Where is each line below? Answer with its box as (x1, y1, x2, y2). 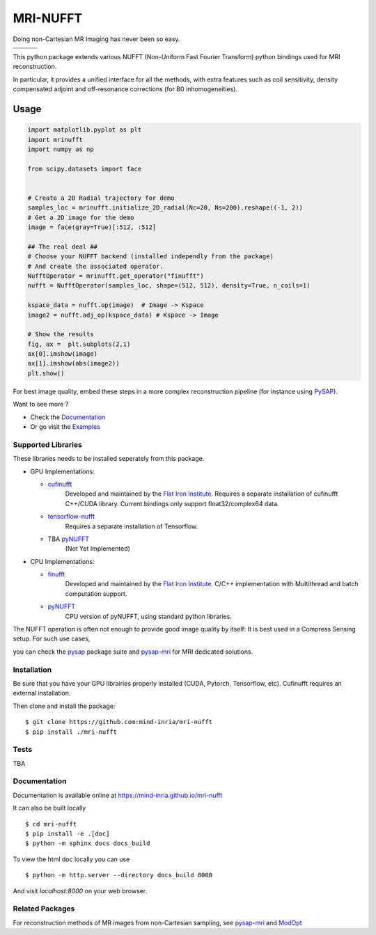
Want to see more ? (13, 400, 69, 409)
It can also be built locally (13, 804, 86, 812)
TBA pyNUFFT (47, 535, 90, 543)
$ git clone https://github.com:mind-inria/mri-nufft (25, 718, 212, 726)
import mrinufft (27, 136, 84, 143)
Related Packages (13, 904, 75, 913)
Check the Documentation (30, 413, 106, 421)
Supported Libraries (13, 439, 83, 449)
